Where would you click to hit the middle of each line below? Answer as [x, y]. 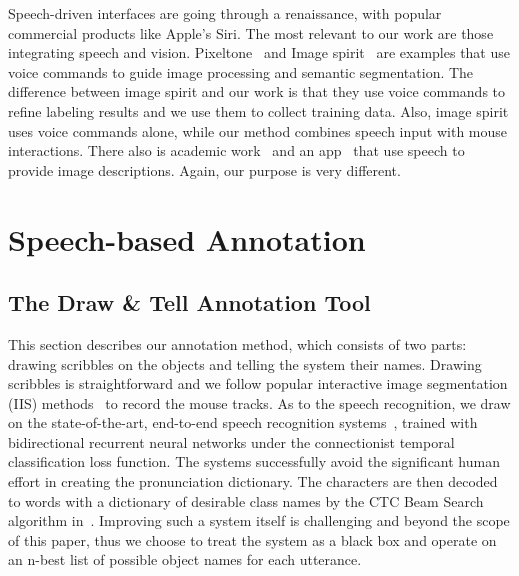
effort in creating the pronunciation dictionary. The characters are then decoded [253, 481]
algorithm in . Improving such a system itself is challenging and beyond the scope [259, 520]
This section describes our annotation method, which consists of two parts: [237, 343]
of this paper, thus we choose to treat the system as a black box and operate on [252, 539]
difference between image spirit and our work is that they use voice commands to [257, 91]
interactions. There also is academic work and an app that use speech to [236, 150]
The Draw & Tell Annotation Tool [189, 302]
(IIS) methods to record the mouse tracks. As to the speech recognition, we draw [259, 402]
